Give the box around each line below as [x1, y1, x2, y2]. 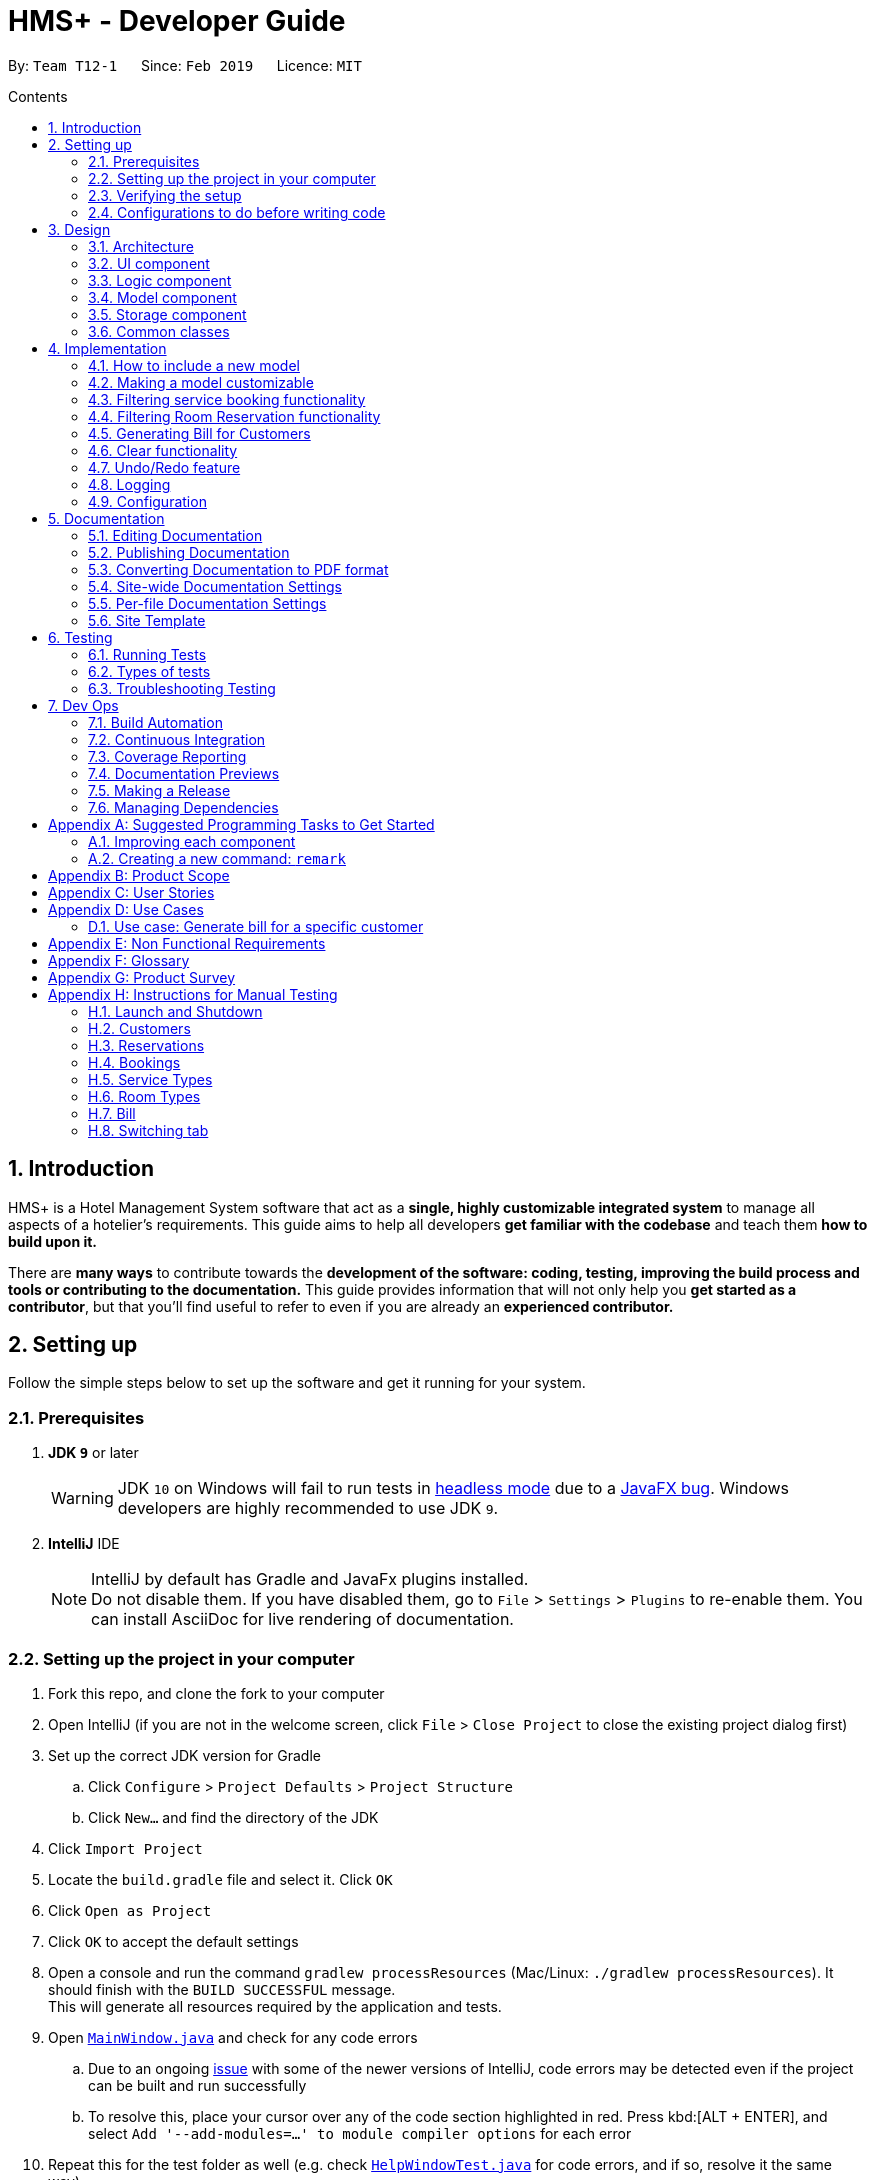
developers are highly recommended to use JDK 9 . [117, 1498, 499, 1519]
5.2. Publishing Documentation [88, 543, 290, 561]
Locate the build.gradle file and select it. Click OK [48, 1870, 393, 1888]
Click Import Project [48, 1839, 203, 1857]
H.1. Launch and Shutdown [88, 1002, 263, 1020]
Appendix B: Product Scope [48, 866, 230, 884]
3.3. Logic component [88, 271, 232, 289]
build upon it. [8, 1232, 98, 1250]
